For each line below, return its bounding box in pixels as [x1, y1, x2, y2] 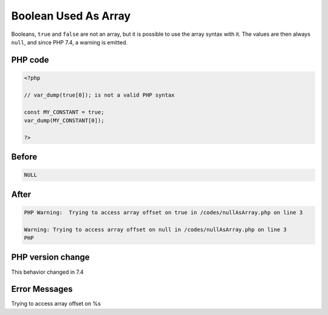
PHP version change [11, 252, 91, 263]
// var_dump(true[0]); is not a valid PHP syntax [24, 91, 175, 99]
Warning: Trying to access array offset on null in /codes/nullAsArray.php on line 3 [24, 226, 287, 233]
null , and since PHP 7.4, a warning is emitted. [11, 38, 128, 46]
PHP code [11, 55, 49, 65]
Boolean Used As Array [11, 9, 131, 22]
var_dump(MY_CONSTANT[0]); [24, 117, 104, 124]
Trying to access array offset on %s [11, 300, 101, 307]
